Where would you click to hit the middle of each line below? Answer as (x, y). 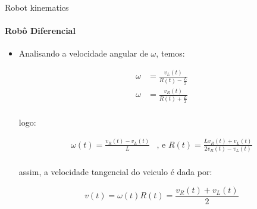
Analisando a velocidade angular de (83, 53)
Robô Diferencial (40, 31)
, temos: (170, 53)
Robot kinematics (37, 7)
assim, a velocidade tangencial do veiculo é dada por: (115, 172)
